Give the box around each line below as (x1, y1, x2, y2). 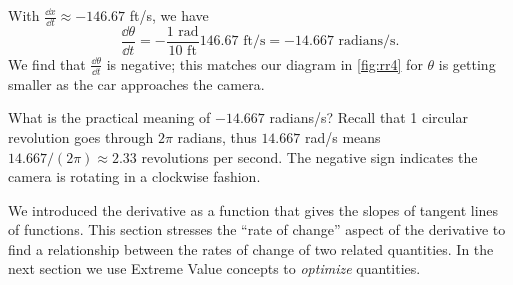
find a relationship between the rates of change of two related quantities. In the (8, 238, 494, 259)
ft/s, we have (129, 5, 209, 25)
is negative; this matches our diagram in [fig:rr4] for (106, 53, 423, 74)
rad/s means (304, 126, 381, 147)
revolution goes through (8, 126, 154, 147)
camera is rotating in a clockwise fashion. (8, 166, 261, 187)
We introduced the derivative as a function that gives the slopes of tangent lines (8, 199, 499, 220)
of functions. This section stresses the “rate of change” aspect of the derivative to (8, 219, 506, 240)
